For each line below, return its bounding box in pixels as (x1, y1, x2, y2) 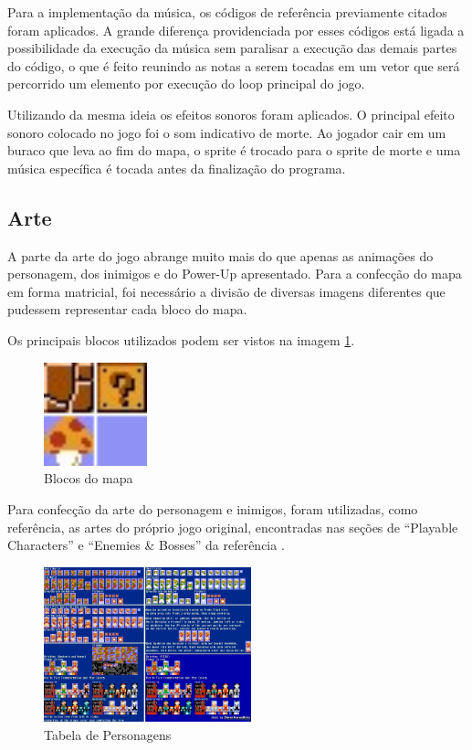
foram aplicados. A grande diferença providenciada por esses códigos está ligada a (7, 20, 465, 39)
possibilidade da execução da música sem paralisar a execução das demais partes (7, 38, 457, 58)
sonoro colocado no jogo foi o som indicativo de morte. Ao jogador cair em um (7, 122, 446, 142)
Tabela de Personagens (44, 724, 172, 744)
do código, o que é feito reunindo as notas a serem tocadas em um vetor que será (7, 56, 460, 75)
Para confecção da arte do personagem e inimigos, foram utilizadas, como (7, 500, 418, 519)
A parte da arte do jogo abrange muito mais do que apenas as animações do (7, 246, 434, 265)
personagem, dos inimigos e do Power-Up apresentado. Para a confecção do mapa (7, 264, 462, 283)
